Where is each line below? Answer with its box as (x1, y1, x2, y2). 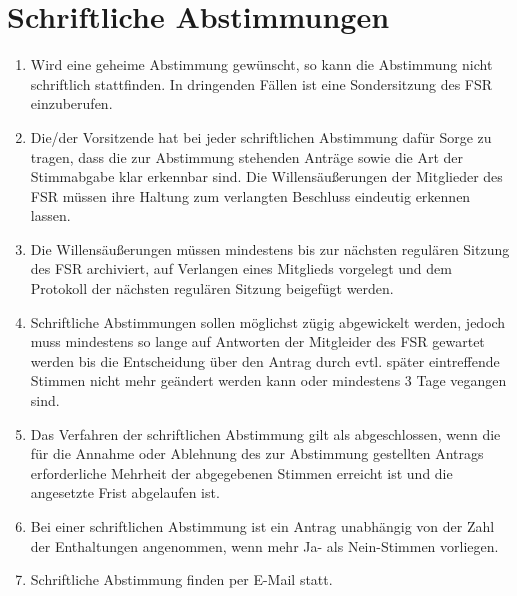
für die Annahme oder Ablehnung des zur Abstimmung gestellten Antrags (30, 443, 484, 464)
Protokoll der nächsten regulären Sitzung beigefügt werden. (30, 278, 394, 299)
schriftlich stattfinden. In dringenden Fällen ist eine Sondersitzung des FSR (30, 73, 493, 94)
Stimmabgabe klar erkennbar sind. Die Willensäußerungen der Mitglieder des (30, 166, 503, 187)
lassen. (30, 205, 71, 226)
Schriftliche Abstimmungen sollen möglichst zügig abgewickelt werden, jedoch (30, 311, 506, 332)
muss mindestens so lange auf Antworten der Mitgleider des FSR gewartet (30, 331, 485, 352)
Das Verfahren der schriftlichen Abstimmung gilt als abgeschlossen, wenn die (30, 423, 501, 444)
